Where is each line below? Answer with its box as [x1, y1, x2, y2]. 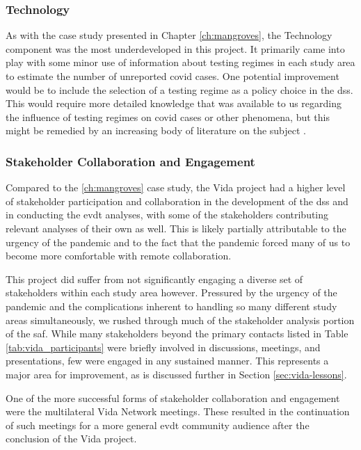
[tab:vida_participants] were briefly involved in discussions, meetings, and [6, 339, 321, 354]
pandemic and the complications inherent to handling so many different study [6, 298, 337, 313]
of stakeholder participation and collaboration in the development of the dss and [6, 193, 348, 208]
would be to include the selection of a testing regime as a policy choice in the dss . [6, 82, 353, 97]
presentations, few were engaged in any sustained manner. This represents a [6, 353, 329, 368]
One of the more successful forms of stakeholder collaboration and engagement [6, 390, 340, 405]
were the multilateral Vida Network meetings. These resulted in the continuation [6, 404, 350, 419]
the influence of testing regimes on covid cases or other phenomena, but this [6, 109, 330, 124]
